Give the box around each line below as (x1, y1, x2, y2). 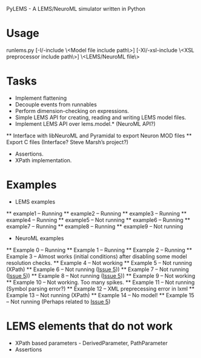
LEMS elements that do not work (6, 319, 173, 333)
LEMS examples (15, 198, 56, 205)
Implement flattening (15, 94, 67, 102)
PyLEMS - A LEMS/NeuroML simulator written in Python (6, 5, 146, 12)
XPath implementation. (15, 156, 72, 164)
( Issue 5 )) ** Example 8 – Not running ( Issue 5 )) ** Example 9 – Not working (6, 272, 196, 279)
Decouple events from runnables (15, 100, 97, 108)
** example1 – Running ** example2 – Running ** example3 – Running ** (6, 210, 187, 217)
